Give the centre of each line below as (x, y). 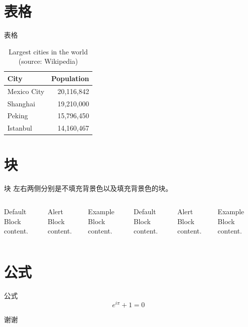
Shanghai (21, 103)
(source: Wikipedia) (48, 61)
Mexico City (26, 91)
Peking (18, 116)
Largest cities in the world (48, 51)
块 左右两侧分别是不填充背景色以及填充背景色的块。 (88, 188)
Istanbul (20, 128)
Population (70, 78)
